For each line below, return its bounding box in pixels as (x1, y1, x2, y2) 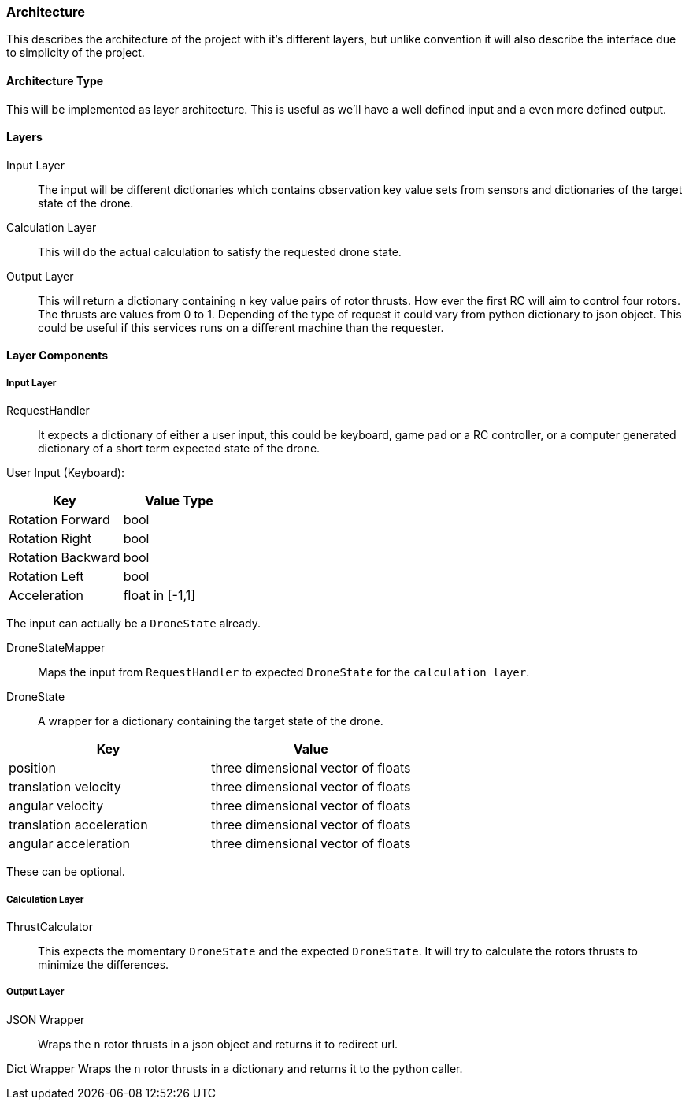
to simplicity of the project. (6, 46, 145, 60)
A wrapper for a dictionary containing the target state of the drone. (38, 714, 383, 728)
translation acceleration (9, 817, 148, 833)
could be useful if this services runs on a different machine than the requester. (38, 320, 444, 334)
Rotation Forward (9, 512, 110, 528)
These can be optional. (6, 865, 125, 879)
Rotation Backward (9, 549, 120, 566)
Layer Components (6, 348, 109, 363)
